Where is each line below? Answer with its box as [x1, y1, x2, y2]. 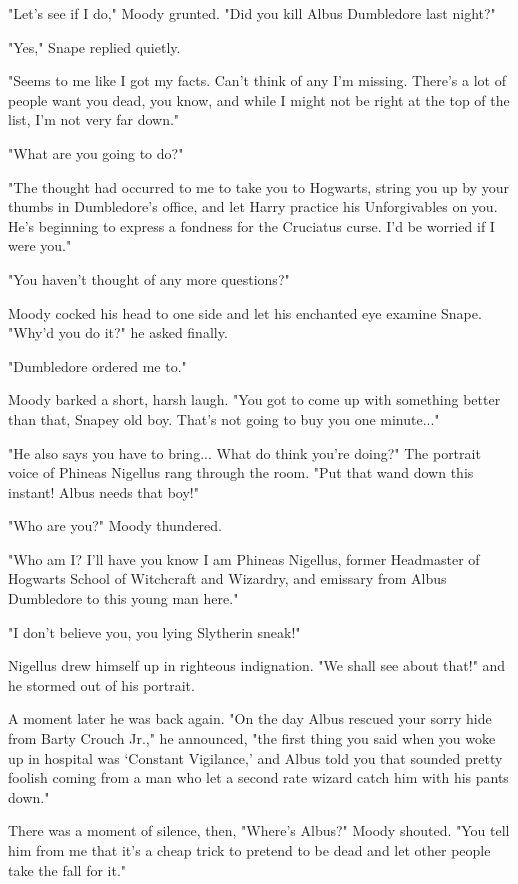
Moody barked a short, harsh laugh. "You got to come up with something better [8, 389, 501, 410]
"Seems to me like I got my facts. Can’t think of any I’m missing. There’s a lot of [8, 70, 506, 91]
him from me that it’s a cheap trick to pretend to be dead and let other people [8, 840, 491, 860]
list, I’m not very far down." [8, 109, 180, 130]
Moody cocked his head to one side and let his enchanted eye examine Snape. [8, 302, 482, 323]
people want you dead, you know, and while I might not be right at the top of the [8, 89, 510, 110]
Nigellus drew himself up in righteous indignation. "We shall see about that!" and [8, 655, 506, 676]
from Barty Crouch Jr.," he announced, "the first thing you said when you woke [8, 728, 496, 749]
